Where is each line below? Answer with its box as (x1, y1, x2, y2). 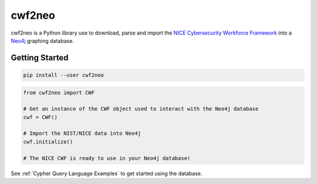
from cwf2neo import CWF (23, 89, 95, 96)
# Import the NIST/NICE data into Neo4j (23, 130, 141, 137)
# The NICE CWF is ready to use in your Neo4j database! (23, 155, 191, 161)
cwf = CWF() (23, 114, 58, 120)
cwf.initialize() (23, 138, 73, 145)
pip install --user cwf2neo (23, 71, 104, 79)
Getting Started (11, 53, 69, 63)
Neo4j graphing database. (11, 37, 75, 44)
